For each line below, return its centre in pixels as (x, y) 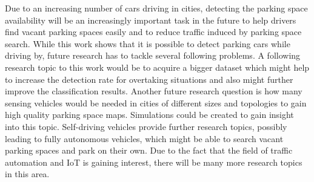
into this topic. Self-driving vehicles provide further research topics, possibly (146, 126)
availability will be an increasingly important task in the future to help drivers (151, 20)
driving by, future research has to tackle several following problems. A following (153, 55)
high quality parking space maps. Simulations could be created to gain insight (149, 115)
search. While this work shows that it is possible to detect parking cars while (148, 43)
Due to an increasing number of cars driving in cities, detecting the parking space (156, 8)
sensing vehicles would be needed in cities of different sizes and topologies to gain (156, 102)
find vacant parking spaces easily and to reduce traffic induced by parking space (153, 32)
